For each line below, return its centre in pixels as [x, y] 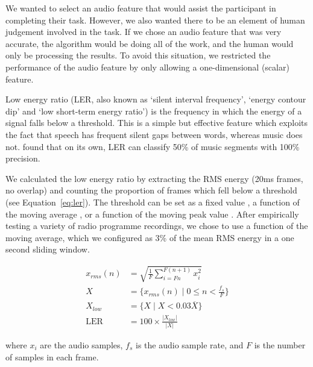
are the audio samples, [81, 344]
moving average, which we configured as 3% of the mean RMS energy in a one [150, 237]
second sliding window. [48, 249]
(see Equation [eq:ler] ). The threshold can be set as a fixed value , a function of [153, 202]
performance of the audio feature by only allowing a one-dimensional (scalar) [147, 67]
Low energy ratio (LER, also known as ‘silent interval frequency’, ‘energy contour [156, 99]
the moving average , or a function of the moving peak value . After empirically [152, 214]
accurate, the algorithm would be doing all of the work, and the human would [150, 43]
